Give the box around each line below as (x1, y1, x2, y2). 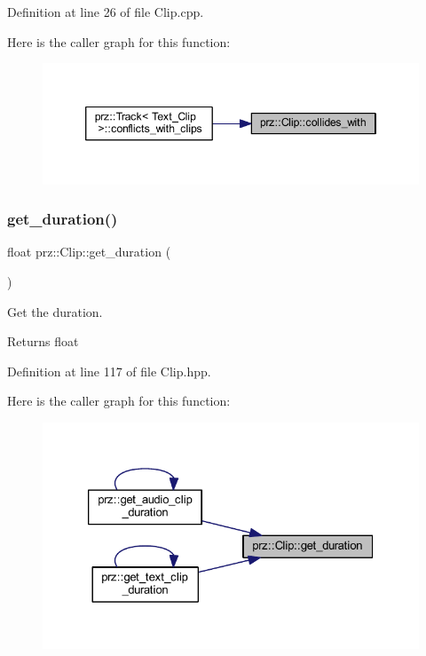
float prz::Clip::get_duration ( (7, 242, 171, 261)
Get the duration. (7, 302, 103, 320)
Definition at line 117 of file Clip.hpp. (7, 361, 211, 380)
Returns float (7, 332, 79, 351)
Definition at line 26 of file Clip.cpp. (7, 3, 204, 20)
